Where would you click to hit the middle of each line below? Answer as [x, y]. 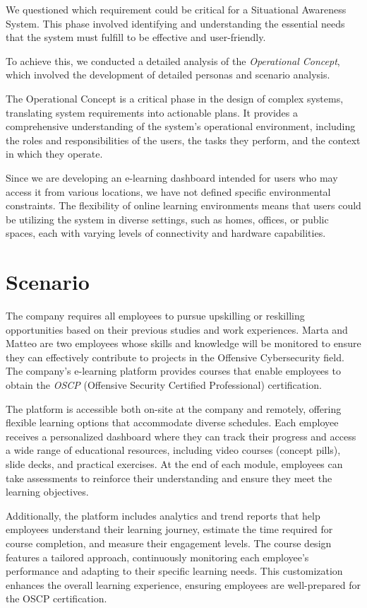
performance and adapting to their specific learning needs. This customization [174, 571]
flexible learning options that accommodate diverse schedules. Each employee [172, 422]
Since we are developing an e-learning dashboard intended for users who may [172, 177]
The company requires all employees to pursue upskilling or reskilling [155, 316]
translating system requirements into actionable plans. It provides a [152, 112]
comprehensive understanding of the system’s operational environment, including [181, 126]
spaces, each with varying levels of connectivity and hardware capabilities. [166, 233]
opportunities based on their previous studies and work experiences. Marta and [177, 329]
